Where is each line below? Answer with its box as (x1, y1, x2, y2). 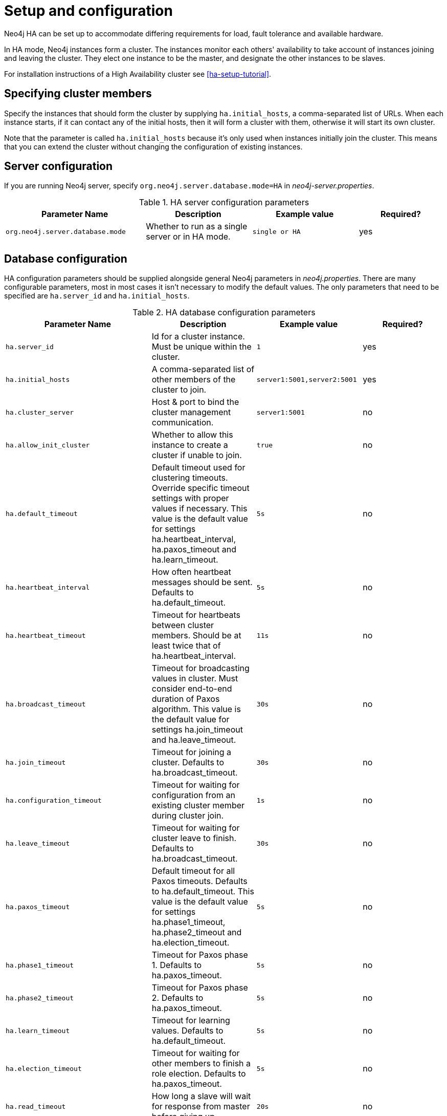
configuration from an (151, 790, 235, 801)
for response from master (151, 1101, 250, 1112)
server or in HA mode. (146, 231, 231, 242)
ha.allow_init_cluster (6, 441, 90, 449)
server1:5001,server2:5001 (256, 375, 357, 383)
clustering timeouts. (151, 473, 228, 483)
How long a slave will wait (151, 1091, 251, 1102)
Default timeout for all (151, 866, 235, 876)
